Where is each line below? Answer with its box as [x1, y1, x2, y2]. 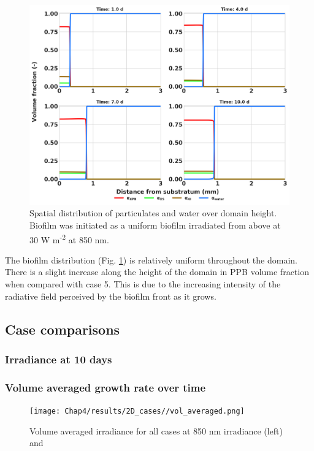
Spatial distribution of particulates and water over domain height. [29, 207, 277, 219]
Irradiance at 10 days [5, 351, 112, 366]
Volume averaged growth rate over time [5, 379, 206, 395]
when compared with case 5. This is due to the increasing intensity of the [5, 277, 281, 290]
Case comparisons [5, 319, 120, 338]
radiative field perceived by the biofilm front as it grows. [5, 289, 216, 302]
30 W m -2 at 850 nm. [29, 231, 109, 246]
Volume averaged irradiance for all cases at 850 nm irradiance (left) [29, 424, 283, 437]
